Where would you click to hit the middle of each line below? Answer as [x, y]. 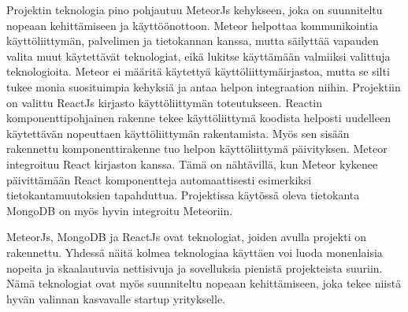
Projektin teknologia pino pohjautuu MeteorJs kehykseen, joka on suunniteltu [195, 9]
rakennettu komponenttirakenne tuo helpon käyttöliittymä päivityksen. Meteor [197, 149]
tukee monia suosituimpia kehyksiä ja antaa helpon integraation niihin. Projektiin [204, 86]
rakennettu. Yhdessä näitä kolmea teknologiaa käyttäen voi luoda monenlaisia [195, 252]
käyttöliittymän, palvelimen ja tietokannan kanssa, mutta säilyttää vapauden [193, 41]
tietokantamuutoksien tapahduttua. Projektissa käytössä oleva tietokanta [183, 195]
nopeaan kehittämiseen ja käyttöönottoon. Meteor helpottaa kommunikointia [192, 25]
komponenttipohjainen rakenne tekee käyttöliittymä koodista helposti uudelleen [198, 118]
